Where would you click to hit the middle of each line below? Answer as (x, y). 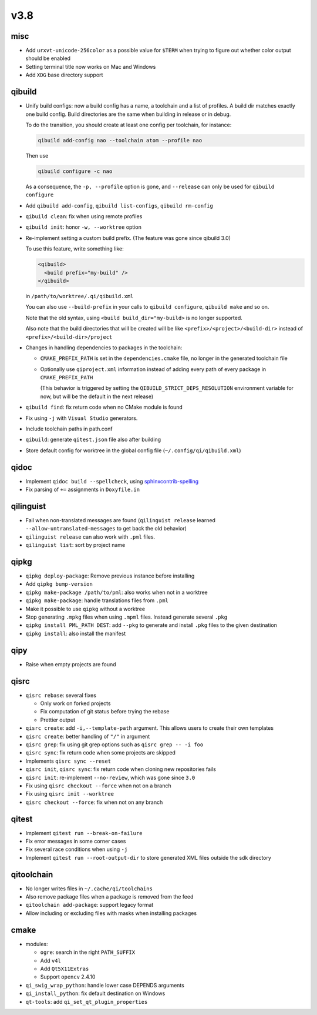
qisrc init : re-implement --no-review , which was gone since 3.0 (110, 777)
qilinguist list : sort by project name (75, 545)
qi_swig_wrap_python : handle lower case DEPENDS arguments (105, 985)
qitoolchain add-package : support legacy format (90, 905)
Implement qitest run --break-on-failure (84, 833)
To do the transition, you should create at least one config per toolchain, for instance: (129, 125)
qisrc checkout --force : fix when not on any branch (94, 802)
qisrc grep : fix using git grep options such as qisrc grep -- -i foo (114, 744)
